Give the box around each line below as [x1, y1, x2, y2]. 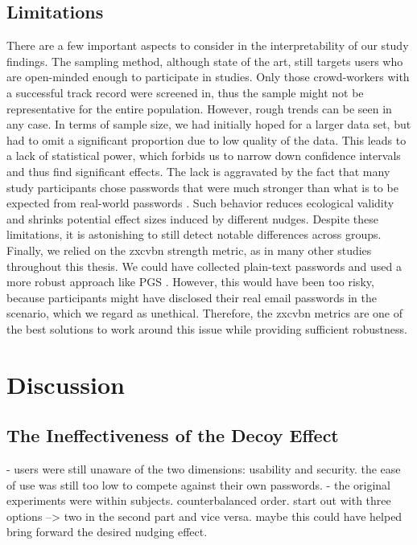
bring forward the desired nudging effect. [6, 523, 208, 540]
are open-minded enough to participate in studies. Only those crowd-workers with [6, 68, 410, 85]
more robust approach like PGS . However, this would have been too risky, [6, 273, 374, 290]
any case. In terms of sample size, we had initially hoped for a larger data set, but [6, 116, 411, 133]
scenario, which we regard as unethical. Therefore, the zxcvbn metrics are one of [6, 305, 403, 322]
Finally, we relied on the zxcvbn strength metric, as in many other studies [6, 241, 372, 258]
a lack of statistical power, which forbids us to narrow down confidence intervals [6, 147, 401, 164]
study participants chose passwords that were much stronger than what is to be [6, 178, 398, 195]
